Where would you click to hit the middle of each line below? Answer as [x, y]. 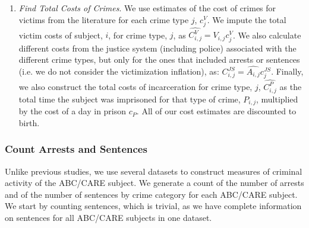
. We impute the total [247, 19]
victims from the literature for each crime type [104, 19]
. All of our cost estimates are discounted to [216, 111]
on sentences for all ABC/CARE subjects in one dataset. [108, 217]
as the [291, 86]
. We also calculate [267, 35]
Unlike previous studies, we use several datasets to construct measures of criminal [154, 171]
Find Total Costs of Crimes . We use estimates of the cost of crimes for [147, 8]
